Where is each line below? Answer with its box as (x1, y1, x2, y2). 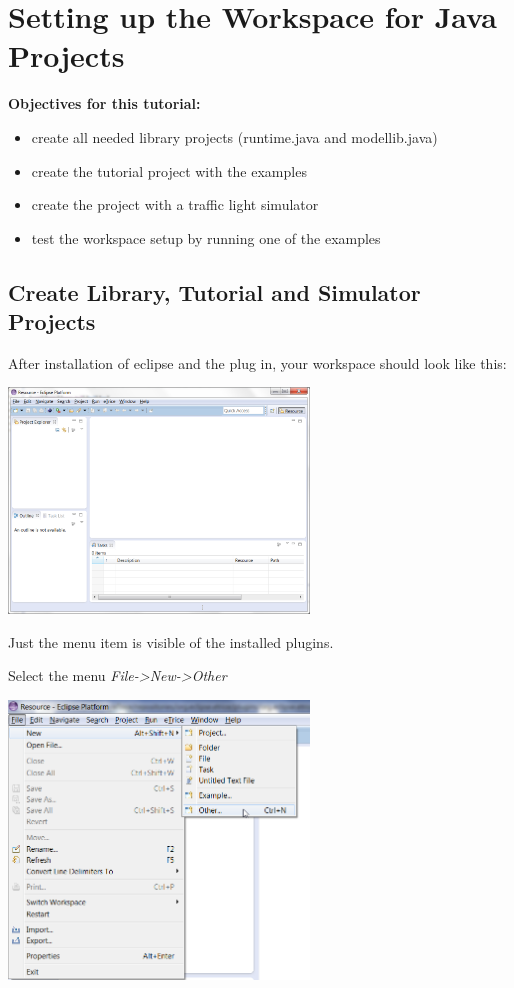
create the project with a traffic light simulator (31, 194, 319, 215)
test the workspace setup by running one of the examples (31, 227, 381, 248)
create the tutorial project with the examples (31, 160, 307, 181)
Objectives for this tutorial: (8, 93, 201, 114)
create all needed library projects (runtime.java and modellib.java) (31, 126, 438, 147)
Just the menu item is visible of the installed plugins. (8, 631, 334, 652)
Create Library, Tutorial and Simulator (8, 276, 421, 307)
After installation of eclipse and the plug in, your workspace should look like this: (8, 352, 507, 373)
